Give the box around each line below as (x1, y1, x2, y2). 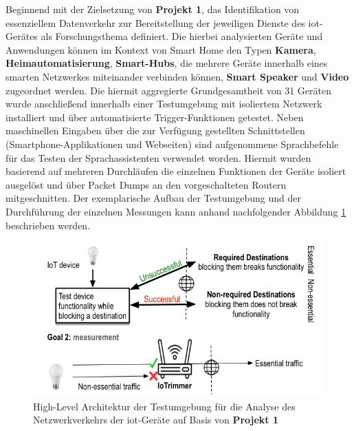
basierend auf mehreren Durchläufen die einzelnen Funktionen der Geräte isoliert (5, 164, 346, 178)
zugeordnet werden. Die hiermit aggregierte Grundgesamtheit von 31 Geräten (5, 83, 332, 97)
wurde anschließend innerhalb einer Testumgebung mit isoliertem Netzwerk (5, 96, 322, 111)
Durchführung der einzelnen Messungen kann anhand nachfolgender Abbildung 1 (5, 204, 346, 218)
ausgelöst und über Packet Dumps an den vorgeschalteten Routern (5, 177, 287, 191)
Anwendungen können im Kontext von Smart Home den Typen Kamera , (5, 42, 316, 56)
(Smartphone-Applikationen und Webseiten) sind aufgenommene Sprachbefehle (5, 136, 339, 151)
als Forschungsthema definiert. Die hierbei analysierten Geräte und (41, 29, 323, 43)
